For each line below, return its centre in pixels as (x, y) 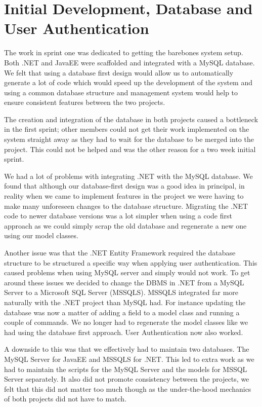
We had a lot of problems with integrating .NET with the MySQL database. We (128, 176)
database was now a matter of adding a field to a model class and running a (122, 312)
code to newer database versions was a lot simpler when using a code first (118, 216)
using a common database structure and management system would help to (121, 92)
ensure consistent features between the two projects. (85, 102)
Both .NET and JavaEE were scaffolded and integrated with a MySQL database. (129, 62)
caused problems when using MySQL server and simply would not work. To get (127, 272)
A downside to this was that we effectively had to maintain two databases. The (127, 349)
